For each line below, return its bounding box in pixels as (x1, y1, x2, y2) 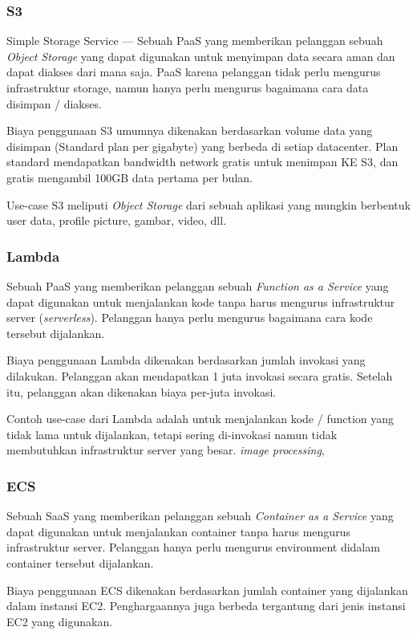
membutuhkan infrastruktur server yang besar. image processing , (6, 442, 325, 458)
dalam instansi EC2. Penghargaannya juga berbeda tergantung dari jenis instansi (6, 597, 406, 614)
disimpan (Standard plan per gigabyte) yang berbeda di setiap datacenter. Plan (6, 137, 399, 154)
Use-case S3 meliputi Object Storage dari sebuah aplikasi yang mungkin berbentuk (6, 196, 411, 213)
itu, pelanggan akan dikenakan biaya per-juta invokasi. (6, 383, 277, 400)
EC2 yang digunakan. (6, 613, 113, 629)
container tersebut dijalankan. (6, 554, 154, 571)
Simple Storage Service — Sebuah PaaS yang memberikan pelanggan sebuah (6, 32, 383, 49)
